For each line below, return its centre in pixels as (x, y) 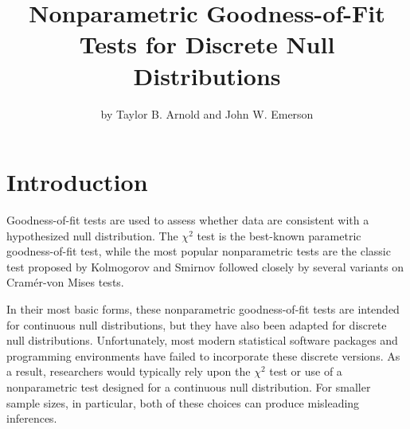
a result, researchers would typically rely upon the (129, 371)
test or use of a (306, 371)
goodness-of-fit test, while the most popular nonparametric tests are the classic (199, 251)
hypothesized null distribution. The (92, 235)
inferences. (32, 418)
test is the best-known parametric (279, 235)
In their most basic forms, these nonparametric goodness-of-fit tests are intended (203, 309)
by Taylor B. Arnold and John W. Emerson (207, 113)
